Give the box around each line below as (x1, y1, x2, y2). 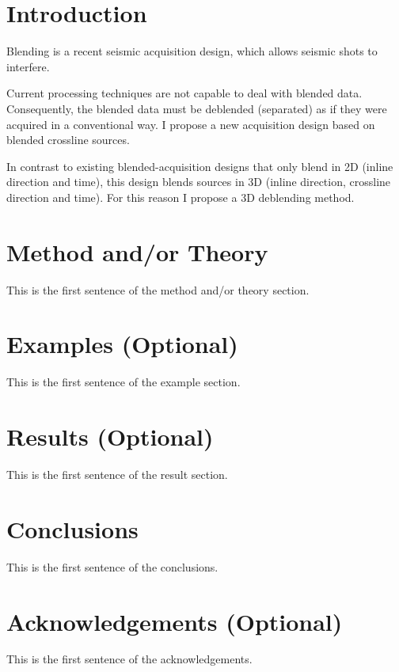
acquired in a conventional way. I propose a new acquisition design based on (6, 116, 375, 132)
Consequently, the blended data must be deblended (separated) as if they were (6, 100, 387, 116)
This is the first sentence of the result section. (6, 466, 228, 483)
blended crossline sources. (6, 131, 130, 148)
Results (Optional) (6, 420, 214, 453)
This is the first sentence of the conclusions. (6, 558, 218, 575)
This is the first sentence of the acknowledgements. (6, 651, 253, 667)
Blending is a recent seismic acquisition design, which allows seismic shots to (6, 43, 378, 59)
